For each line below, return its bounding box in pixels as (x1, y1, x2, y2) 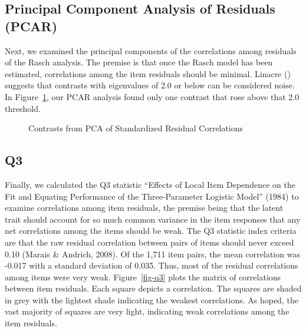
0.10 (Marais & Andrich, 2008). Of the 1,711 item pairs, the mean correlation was (5, 247, 300, 260)
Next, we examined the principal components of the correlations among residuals (5, 44, 297, 57)
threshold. (5, 102, 41, 114)
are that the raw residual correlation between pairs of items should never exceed (5, 236, 294, 248)
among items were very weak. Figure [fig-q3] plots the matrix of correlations (5, 270, 281, 283)
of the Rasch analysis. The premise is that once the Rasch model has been (5, 56, 273, 68)
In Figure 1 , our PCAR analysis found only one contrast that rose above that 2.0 (5, 90, 300, 102)
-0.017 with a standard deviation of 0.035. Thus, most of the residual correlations (5, 259, 298, 272)
